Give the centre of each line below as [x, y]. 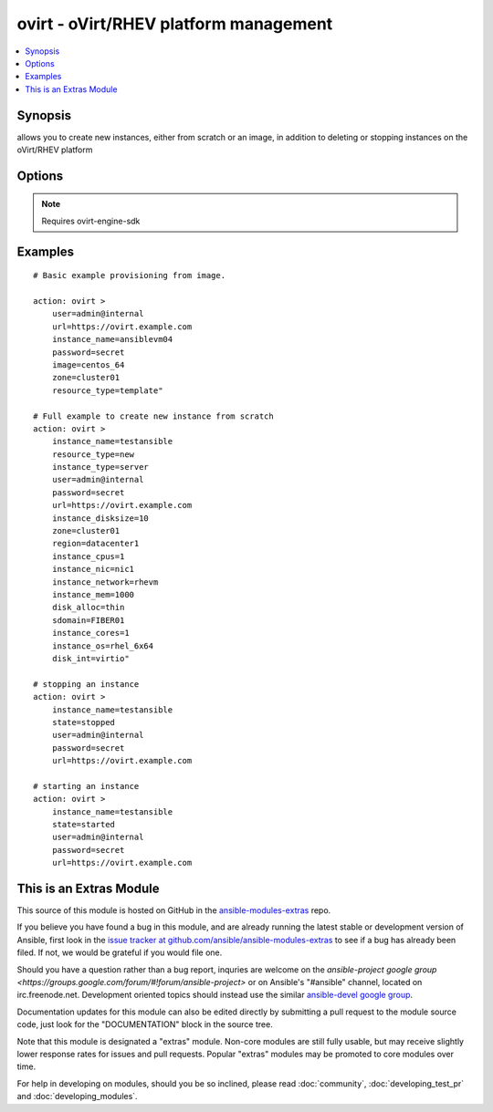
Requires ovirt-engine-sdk [91, 221]
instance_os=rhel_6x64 [103, 646]
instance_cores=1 [90, 633]
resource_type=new [93, 454]
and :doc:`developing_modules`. [77, 1096]
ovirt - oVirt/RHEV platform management [175, 24]
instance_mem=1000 [93, 594]
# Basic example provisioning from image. [130, 275]
